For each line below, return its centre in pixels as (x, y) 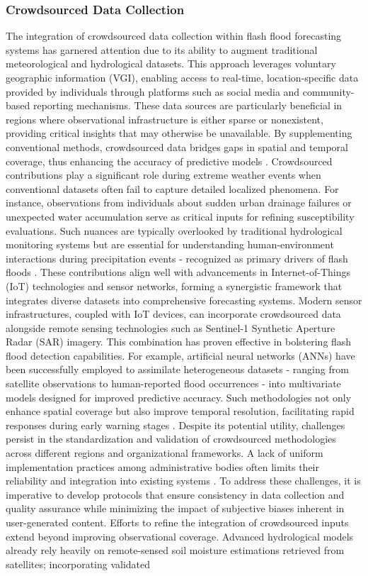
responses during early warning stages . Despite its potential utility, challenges (176, 425)
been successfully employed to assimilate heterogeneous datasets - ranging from (177, 369)
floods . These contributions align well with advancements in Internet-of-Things (178, 272)
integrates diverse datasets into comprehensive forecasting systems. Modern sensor (184, 300)
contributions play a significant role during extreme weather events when (163, 175)
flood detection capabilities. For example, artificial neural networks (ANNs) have (180, 355)
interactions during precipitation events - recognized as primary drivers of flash (177, 258)
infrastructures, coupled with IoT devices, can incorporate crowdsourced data (173, 314)
